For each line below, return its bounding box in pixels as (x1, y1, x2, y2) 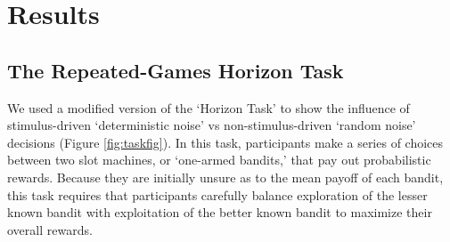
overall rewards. (7, 220, 93, 238)
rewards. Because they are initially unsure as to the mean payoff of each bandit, (7, 167, 444, 186)
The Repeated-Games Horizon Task (7, 56, 344, 84)
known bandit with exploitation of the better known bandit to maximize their (7, 203, 432, 222)
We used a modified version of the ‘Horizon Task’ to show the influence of (7, 98, 410, 117)
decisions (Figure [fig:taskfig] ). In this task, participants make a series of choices (7, 133, 444, 151)
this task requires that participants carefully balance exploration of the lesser (7, 185, 428, 204)
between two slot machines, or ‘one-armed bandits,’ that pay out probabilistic (7, 150, 431, 169)
